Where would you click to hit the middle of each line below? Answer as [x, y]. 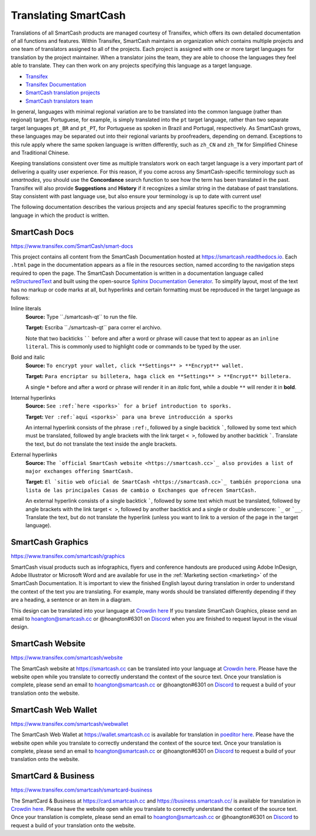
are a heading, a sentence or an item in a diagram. [71, 600]
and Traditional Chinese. [40, 153]
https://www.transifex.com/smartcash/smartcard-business [82, 790]
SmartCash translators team [59, 101]
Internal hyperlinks [33, 397]
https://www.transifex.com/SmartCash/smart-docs [72, 246]
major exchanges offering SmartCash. [80, 471]
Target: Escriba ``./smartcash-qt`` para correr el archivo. [94, 328]
